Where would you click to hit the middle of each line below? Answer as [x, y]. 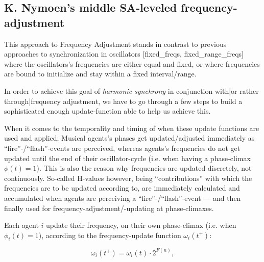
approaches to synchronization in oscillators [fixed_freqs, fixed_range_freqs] [124, 54]
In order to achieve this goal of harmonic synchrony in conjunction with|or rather [131, 90]
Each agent [21, 225]
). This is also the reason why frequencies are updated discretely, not [144, 168]
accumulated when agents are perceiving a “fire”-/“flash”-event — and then [123, 198]
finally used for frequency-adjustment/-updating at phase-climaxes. [109, 208]
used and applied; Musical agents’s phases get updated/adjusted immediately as [129, 138]
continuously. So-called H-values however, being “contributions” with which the [128, 178]
